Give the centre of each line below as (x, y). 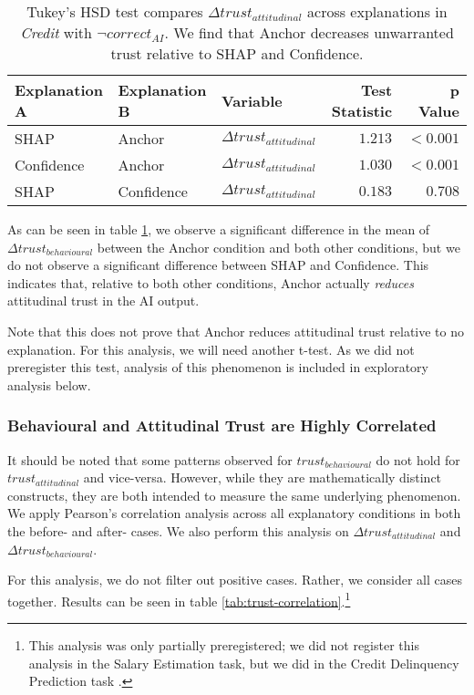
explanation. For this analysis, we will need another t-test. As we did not (211, 349)
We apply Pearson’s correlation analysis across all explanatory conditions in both (234, 513)
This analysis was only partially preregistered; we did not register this (224, 644)
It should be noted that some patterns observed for (150, 459)
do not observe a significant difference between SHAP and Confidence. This (218, 265)
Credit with (56, 32)
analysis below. (49, 384)
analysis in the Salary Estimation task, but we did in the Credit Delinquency (244, 663)
